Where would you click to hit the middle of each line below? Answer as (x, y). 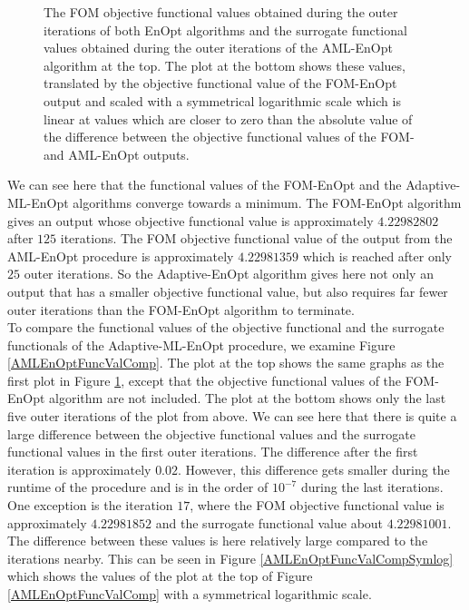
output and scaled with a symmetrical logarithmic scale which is (222, 100)
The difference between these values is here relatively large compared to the (218, 541)
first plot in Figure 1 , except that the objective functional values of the (205, 380)
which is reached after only (377, 256)
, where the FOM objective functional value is (317, 505)
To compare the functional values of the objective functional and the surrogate (226, 327)
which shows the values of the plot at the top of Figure (160, 576)
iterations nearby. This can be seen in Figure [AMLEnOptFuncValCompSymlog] (230, 558)
